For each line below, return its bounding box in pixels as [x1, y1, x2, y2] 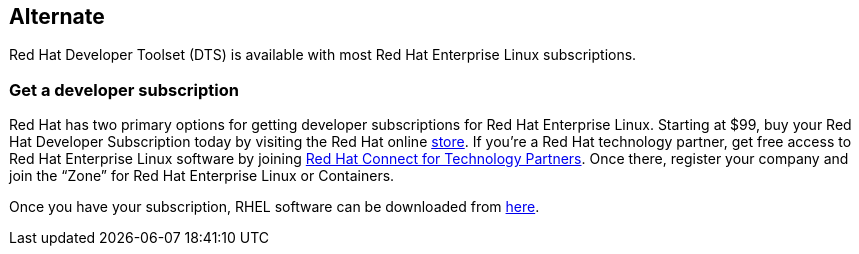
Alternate [9, 4, 105, 29]
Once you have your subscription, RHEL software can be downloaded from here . [9, 198, 540, 216]
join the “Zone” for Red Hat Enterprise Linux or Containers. [9, 167, 395, 185]
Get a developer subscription [9, 79, 239, 100]
